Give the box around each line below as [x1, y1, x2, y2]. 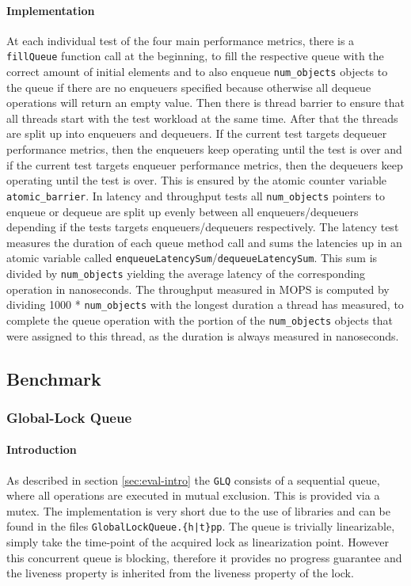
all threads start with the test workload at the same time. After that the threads [6, 109, 398, 126]
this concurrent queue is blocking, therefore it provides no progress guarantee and [6, 549, 402, 565]
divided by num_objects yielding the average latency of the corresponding [6, 264, 366, 281]
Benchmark [6, 366, 101, 390]
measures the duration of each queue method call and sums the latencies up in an [6, 234, 402, 250]
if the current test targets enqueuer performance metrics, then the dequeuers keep [6, 156, 403, 173]
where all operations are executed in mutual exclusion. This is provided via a [6, 487, 380, 504]
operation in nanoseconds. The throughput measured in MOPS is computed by [6, 280, 390, 297]
